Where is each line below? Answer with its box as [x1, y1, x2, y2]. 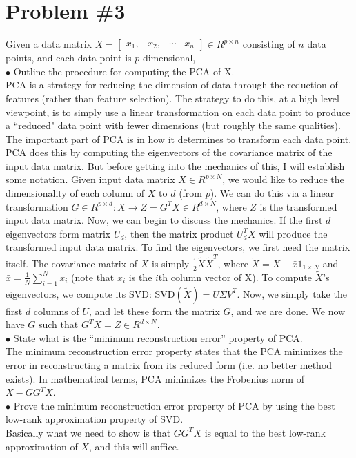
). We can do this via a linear [210, 186, 335, 200]
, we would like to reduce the [222, 172, 344, 187]
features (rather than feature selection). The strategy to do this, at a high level [6, 90, 339, 105]
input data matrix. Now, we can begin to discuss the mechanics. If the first [6, 213, 323, 227]
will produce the [259, 226, 328, 240]
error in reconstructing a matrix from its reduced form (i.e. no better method [6, 357, 333, 372]
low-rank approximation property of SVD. [6, 412, 184, 426]
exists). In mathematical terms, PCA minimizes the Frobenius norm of [6, 371, 304, 385]
